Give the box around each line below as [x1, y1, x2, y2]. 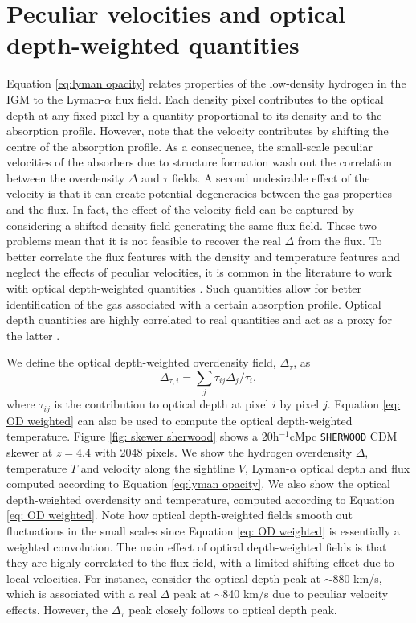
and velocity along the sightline [80, 459, 235, 476]
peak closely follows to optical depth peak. [128, 600, 337, 617]
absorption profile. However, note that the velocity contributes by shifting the [6, 122, 389, 139]
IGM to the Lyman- [6, 90, 105, 107]
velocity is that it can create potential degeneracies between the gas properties [6, 185, 392, 202]
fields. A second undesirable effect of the [172, 169, 370, 186]
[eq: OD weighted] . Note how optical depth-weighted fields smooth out [6, 506, 353, 523]
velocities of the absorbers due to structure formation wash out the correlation [6, 154, 393, 170]
